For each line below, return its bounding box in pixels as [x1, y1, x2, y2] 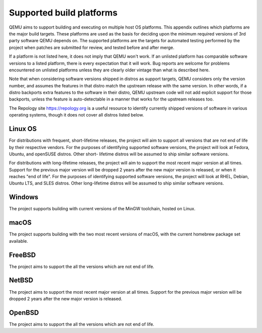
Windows [9, 193, 38, 201]
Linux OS [9, 125, 37, 133]
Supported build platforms [9, 7, 118, 18]
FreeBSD [9, 250, 36, 259]
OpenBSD [9, 308, 39, 316]
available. [9, 238, 29, 244]
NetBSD [9, 276, 33, 284]
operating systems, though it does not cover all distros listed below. [9, 112, 144, 118]
